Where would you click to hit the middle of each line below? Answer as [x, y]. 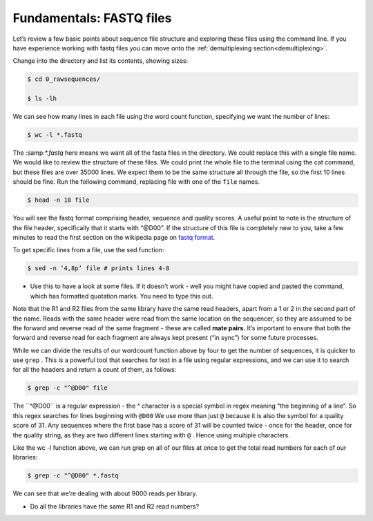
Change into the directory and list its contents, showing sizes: [101, 61]
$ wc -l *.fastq [55, 135]
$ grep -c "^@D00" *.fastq [73, 476]
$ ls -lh [42, 99]
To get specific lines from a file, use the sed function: [88, 250]
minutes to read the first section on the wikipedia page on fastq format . [114, 237]
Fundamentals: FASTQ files [92, 18]
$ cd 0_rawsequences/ [64, 79]
